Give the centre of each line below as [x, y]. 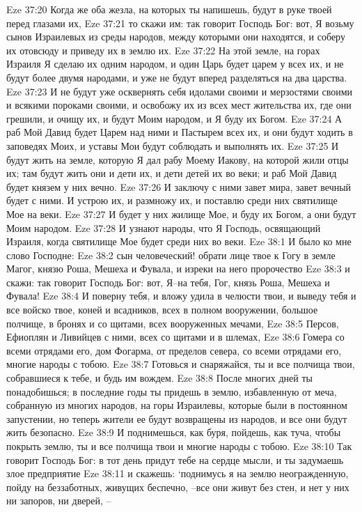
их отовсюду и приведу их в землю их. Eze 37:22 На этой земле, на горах [163, 50]
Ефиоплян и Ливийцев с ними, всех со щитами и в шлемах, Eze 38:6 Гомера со [175, 337]
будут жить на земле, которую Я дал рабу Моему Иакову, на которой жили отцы [178, 159]
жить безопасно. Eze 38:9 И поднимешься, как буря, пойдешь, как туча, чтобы [174, 432]
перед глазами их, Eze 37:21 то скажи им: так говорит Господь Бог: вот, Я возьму [180, 23]
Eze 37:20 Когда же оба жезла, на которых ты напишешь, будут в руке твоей [169, 9]
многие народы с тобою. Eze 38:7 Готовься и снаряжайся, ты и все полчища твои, [181, 364]
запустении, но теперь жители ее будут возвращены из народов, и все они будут [177, 418]
